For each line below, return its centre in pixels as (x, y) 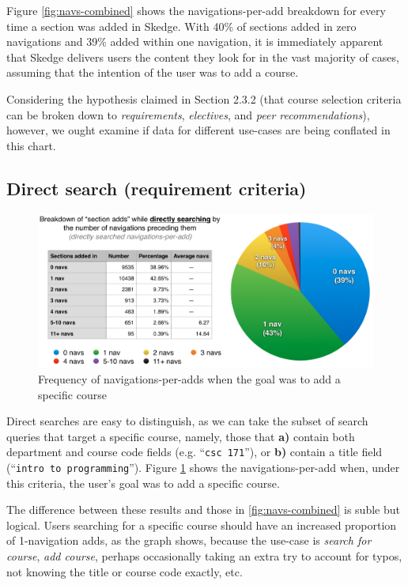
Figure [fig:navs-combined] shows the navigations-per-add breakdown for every (196, 10)
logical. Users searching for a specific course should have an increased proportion (202, 525)
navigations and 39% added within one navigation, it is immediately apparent (195, 42)
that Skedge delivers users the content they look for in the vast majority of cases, (203, 57)
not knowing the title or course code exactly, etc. (125, 571)
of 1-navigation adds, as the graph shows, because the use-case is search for (189, 540)
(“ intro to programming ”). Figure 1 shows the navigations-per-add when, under (203, 467)
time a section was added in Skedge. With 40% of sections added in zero (181, 26)
